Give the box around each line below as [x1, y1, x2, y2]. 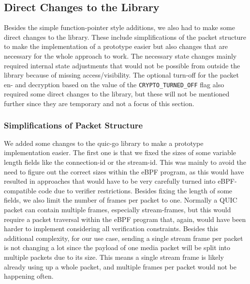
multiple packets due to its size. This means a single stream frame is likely [4, 252, 224, 262]
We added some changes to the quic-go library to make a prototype [4, 138, 204, 148]
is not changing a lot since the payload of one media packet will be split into [4, 242, 231, 252]
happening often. [4, 271, 54, 281]
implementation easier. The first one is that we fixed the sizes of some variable [4, 147, 236, 158]
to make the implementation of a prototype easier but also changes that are [4, 41, 228, 51]
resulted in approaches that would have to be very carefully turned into [4, 176, 216, 186]
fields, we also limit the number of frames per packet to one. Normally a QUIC [4, 195, 237, 205]
